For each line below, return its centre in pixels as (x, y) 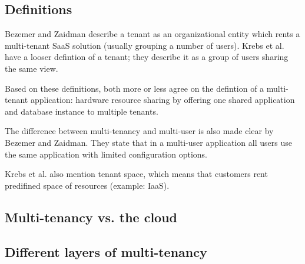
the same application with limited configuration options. (106, 154)
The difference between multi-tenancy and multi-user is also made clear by (139, 131)
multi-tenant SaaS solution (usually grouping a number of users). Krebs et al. (145, 45)
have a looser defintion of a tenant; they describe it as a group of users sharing (147, 57)
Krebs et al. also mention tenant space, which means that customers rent (136, 174)
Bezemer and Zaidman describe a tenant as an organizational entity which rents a (152, 34)
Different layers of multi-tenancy (106, 251)
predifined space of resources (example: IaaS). (87, 185)
